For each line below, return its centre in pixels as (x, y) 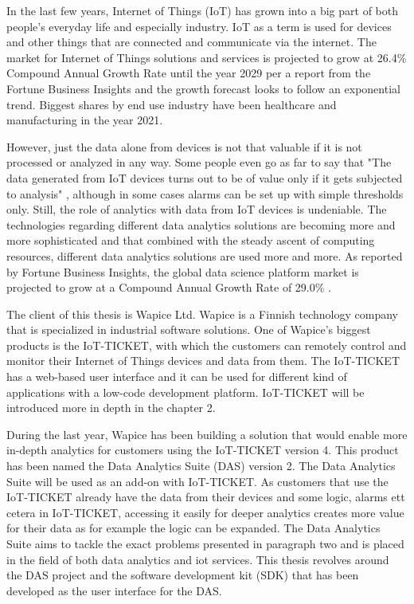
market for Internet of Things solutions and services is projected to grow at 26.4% (207, 57)
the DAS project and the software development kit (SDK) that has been (183, 575)
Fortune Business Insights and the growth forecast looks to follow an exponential (203, 88)
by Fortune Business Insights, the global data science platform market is (183, 271)
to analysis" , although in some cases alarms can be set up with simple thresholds (205, 193)
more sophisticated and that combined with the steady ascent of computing (191, 240)
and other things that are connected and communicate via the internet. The (191, 42)
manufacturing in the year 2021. (85, 120)
